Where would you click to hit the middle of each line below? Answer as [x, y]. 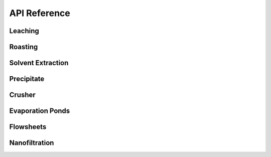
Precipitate [27, 79]
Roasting [24, 47]
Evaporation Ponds [40, 111]
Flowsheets [28, 127]
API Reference [40, 13]
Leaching [24, 31]
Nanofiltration [32, 143]
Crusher [23, 95]
